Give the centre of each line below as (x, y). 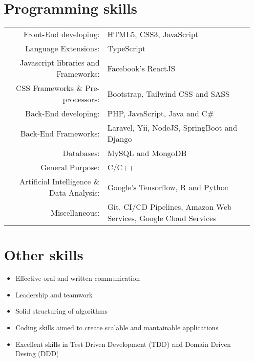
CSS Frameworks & (49, 88)
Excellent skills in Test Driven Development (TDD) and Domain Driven (123, 344)
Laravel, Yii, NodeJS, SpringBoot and (172, 128)
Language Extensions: (62, 48)
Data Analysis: (74, 193)
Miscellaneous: (75, 212)
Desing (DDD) (37, 353)
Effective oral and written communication (78, 278)
